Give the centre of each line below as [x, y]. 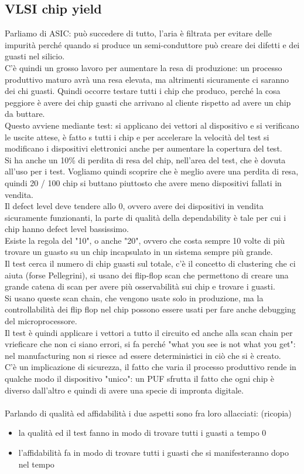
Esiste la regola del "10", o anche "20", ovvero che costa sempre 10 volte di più [145, 240]
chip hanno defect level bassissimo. [67, 229]
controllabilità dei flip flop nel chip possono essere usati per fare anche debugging [150, 309]
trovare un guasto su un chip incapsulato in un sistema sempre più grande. [139, 252]
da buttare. [25, 114]
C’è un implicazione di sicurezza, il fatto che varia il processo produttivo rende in [151, 367]
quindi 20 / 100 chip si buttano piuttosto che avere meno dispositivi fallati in [143, 182]
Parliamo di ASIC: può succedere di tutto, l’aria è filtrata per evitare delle [138, 33]
